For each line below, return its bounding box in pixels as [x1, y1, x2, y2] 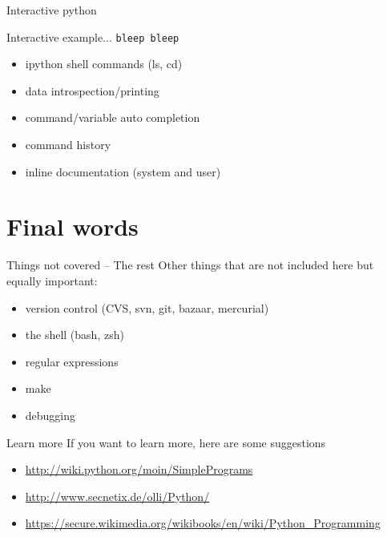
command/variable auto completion [25, 109, 200, 126]
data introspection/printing [25, 82, 159, 99]
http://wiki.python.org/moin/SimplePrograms [25, 461, 253, 478]
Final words [6, 210, 139, 243]
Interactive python [6, 2, 97, 18]
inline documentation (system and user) [25, 163, 221, 180]
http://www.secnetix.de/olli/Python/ [25, 487, 210, 504]
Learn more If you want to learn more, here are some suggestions [6, 434, 326, 450]
